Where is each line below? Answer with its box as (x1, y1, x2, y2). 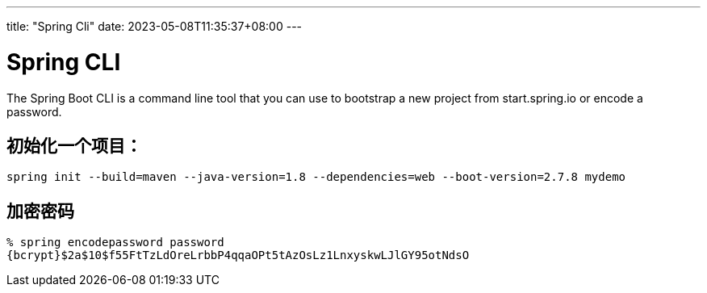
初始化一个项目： (6, 135, 142, 156)
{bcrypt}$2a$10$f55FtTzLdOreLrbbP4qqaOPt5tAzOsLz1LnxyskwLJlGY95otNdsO (6, 249, 470, 262)
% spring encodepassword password (6, 236, 224, 249)
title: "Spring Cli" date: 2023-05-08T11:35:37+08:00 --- (6, 19, 303, 33)
